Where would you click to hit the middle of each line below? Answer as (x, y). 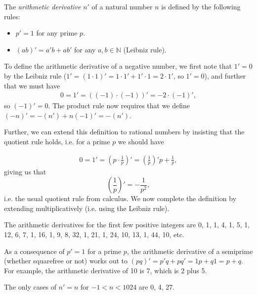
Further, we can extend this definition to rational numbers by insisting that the (124, 132)
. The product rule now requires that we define (119, 105)
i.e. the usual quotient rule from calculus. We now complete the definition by (120, 198)
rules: (12, 16)
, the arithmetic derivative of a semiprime (190, 251)
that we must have (32, 85)
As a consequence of (34, 251)
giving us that (25, 171)
